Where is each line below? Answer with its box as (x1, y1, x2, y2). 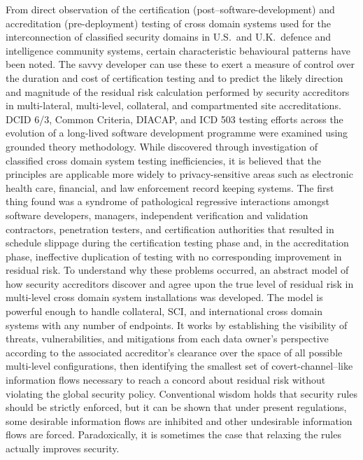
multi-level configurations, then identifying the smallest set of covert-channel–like (6, 358, 353, 373)
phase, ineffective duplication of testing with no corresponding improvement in (6, 249, 342, 263)
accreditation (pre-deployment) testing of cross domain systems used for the (6, 15, 331, 30)
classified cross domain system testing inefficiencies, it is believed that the (6, 153, 321, 167)
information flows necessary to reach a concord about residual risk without (6, 372, 326, 387)
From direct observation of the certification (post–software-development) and (6, 2, 335, 16)
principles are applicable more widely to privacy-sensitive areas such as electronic (6, 167, 353, 181)
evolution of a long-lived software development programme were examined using (6, 125, 348, 140)
